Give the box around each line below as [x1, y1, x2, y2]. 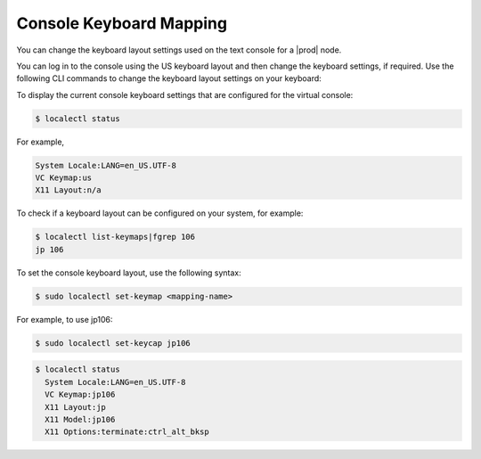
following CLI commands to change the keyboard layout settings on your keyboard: [16, 73, 322, 84]
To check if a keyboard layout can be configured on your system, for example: [16, 208, 304, 218]
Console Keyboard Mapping [16, 13, 227, 33]
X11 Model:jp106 [45, 414, 116, 424]
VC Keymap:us [35, 173, 93, 183]
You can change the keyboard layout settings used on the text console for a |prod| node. [16, 45, 342, 55]
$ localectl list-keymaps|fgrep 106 [35, 232, 196, 242]
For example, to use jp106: [16, 314, 113, 324]
